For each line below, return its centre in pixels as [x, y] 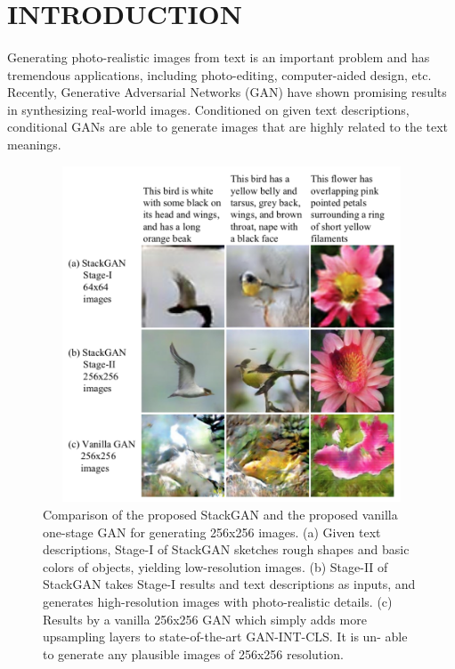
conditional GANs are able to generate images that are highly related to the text [228, 127]
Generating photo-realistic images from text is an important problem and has [219, 56]
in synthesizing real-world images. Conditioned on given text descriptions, [208, 109]
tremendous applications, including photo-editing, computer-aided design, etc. [219, 74]
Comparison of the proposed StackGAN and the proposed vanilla [220, 515]
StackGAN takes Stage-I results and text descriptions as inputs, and [229, 584]
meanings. [34, 144]
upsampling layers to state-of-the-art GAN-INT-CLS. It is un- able [225, 637]
